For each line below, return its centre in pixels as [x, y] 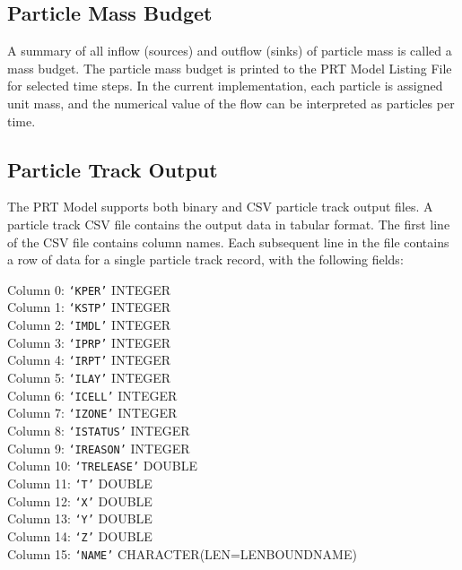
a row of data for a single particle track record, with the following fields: [205, 259]
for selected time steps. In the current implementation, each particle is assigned [225, 86]
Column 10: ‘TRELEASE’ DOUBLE [103, 466]
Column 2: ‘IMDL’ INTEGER [89, 325]
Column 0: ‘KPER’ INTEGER [89, 289]
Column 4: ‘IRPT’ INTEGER [89, 360]
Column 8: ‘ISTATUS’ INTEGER [99, 430]
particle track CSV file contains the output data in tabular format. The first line [229, 224]
